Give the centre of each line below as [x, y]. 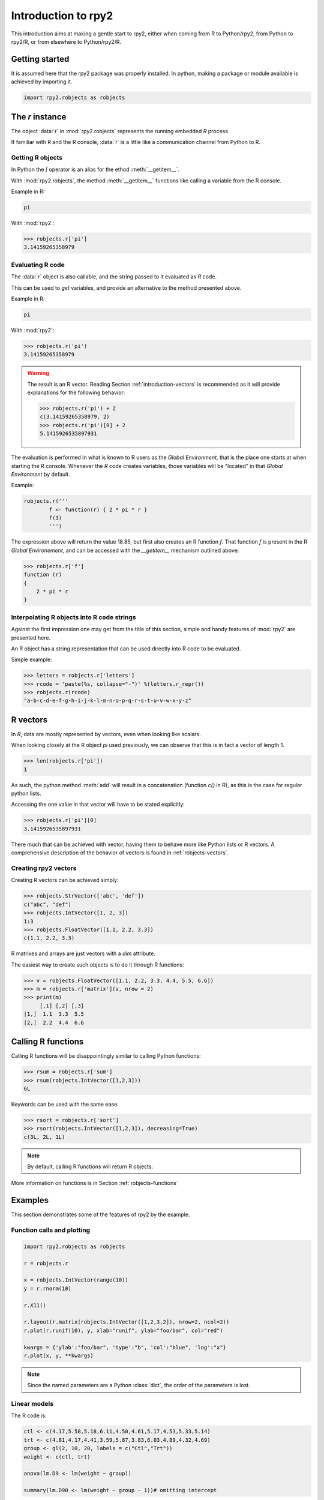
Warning [38, 373]
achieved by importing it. [42, 82]
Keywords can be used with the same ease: [65, 1104]
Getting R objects [37, 157]
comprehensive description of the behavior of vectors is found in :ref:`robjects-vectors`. [120, 853]
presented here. [31, 637]
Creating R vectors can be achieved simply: [65, 880]
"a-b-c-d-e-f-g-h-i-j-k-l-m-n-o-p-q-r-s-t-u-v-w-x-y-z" [108, 701]
